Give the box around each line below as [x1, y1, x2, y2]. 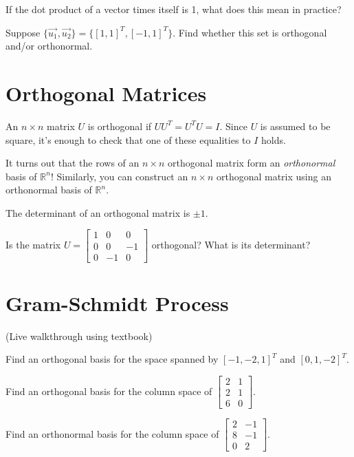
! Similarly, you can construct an [50, 169, 188, 183]
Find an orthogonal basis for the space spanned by [5, 352, 219, 366]
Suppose [5, 25, 41, 39]
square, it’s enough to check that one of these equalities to [5, 132, 251, 147]
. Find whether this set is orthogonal [173, 25, 327, 39]
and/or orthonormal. [5, 39, 93, 53]
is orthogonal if [87, 118, 152, 133]
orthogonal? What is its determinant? [151, 237, 311, 252]
